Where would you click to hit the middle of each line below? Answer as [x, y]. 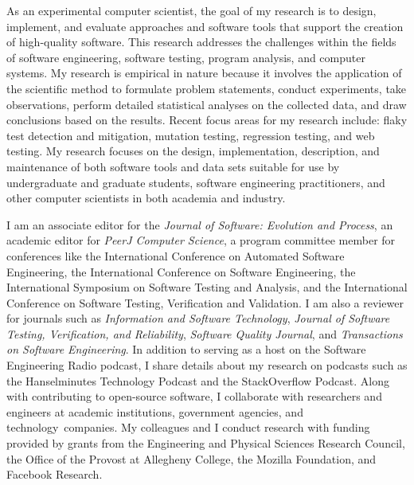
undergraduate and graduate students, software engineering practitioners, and [196, 182]
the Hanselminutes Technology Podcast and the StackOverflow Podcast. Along [198, 380]
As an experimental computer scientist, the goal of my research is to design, [191, 10]
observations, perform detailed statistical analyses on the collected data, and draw [207, 104]
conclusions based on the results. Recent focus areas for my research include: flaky [207, 120]
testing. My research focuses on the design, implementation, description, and [193, 151]
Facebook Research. [55, 474]
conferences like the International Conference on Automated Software [176, 255]
